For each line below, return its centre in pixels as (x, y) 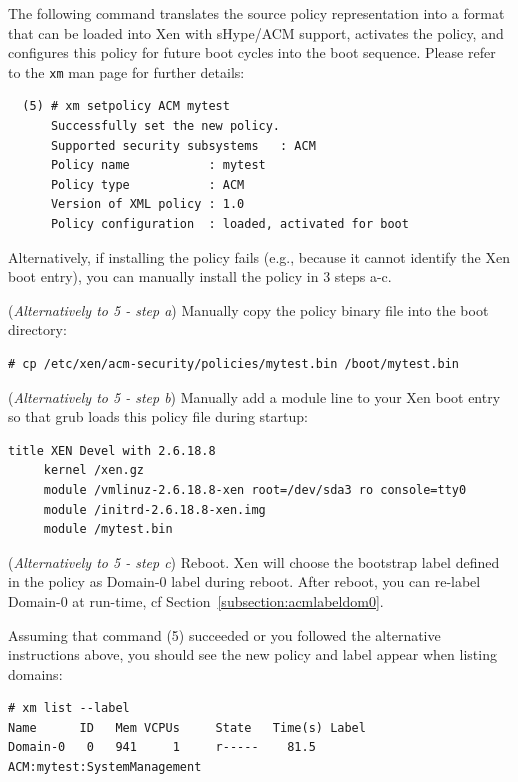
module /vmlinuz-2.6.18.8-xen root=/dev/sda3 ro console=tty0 (255, 489)
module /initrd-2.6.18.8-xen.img (154, 509)
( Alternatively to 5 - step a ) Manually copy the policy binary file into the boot (248, 309)
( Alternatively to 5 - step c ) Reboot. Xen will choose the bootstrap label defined (254, 561)
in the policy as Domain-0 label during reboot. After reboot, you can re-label (244, 581)
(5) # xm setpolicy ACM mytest (126, 106)
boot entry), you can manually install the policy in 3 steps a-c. (200, 276)
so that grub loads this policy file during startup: (158, 416)
